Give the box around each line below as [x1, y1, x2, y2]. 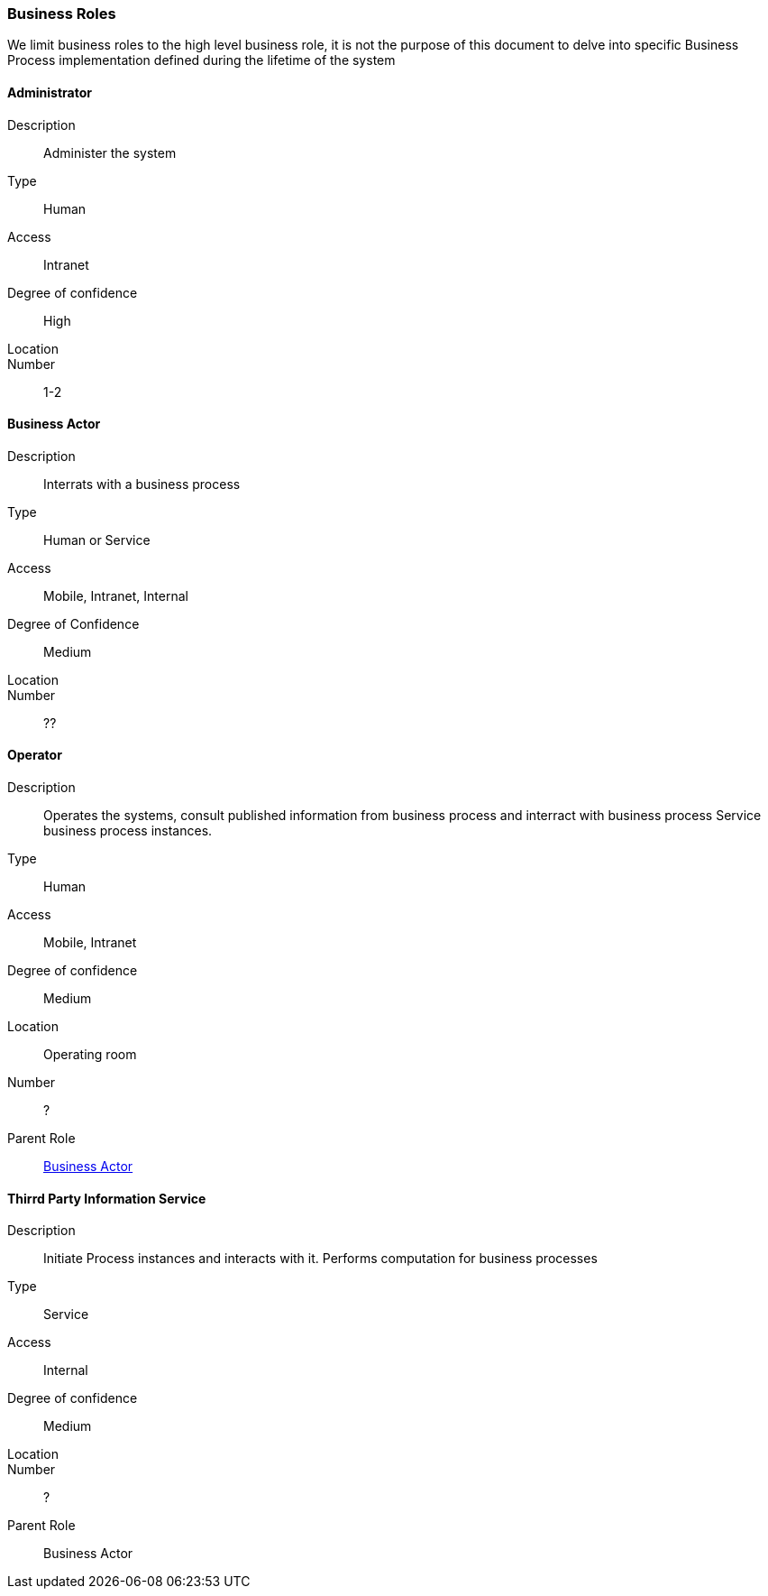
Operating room [43, 1047, 137, 1063]
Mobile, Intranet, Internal [43, 587, 188, 604]
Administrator [7, 84, 92, 100]
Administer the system [43, 144, 177, 161]
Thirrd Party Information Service [7, 1190, 206, 1206]
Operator [7, 747, 62, 763]
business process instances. [43, 823, 213, 839]
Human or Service [43, 531, 151, 548]
